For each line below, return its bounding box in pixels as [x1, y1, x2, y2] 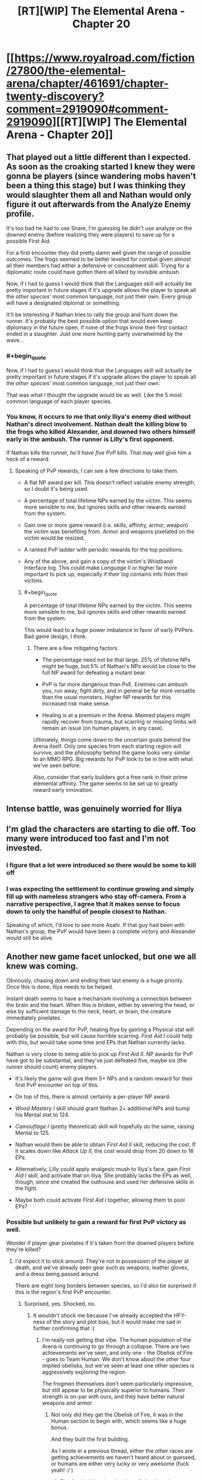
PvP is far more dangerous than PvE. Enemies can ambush [42, 680, 188, 687]
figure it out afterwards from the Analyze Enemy [6, 199, 191, 209]
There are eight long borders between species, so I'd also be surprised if [14, 1281, 197, 1289]
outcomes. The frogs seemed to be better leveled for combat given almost [6, 255, 191, 263]
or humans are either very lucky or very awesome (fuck [51, 1459, 189, 1467]
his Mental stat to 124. [14, 1111, 70, 1118]
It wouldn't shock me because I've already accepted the [33, 1312, 173, 1319]
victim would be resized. [24, 534, 85, 541]
